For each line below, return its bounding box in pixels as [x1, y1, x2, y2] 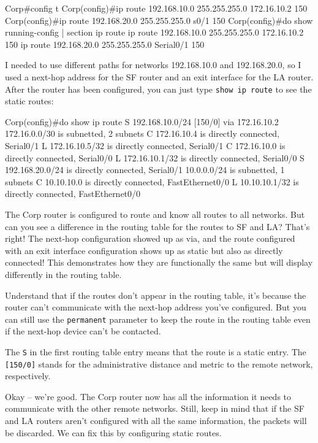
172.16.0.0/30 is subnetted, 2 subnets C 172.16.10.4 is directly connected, [5, 127, 280, 140]
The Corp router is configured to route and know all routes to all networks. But [5, 207, 305, 220]
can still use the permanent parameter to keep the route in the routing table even [5, 312, 311, 325]
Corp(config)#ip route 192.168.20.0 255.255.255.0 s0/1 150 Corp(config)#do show [5, 13, 313, 26]
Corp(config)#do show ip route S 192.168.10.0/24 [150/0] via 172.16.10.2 [5, 115, 279, 128]
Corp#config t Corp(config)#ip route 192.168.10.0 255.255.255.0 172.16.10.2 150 [5, 2, 308, 14]
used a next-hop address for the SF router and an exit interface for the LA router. [5, 70, 314, 83]
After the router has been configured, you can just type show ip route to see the [5, 82, 312, 95]
